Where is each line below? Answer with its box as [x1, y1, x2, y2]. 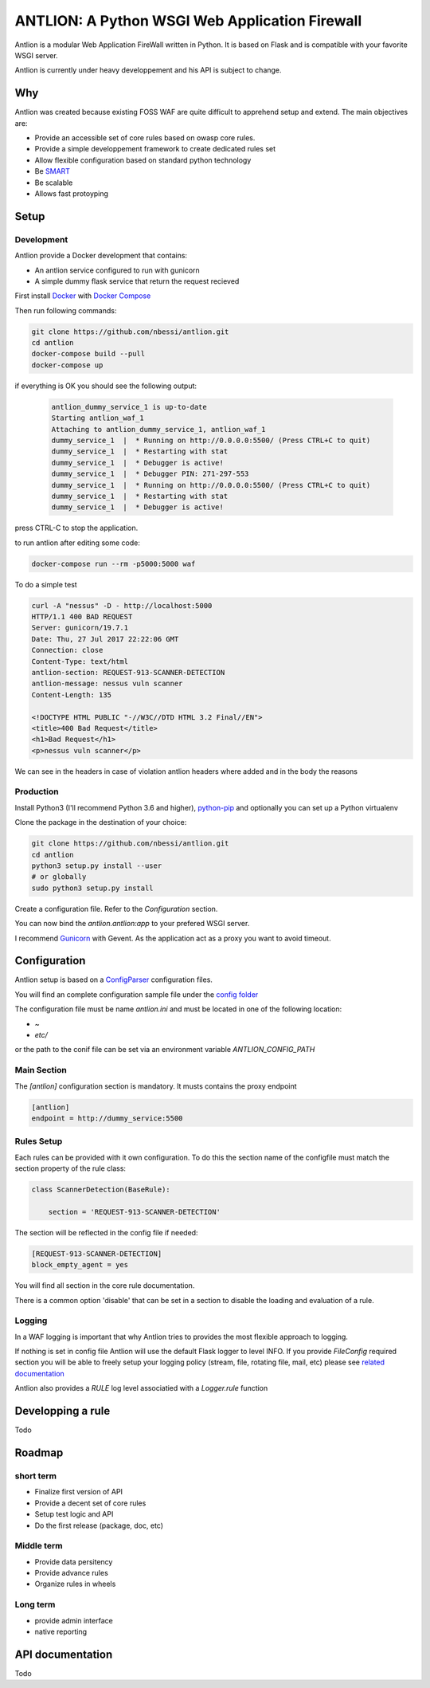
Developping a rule [14, 1404, 111, 1418]
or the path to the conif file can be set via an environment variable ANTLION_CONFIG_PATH [14, 1045, 315, 1054]
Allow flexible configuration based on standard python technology [34, 155, 252, 165]
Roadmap [14, 1446, 64, 1459]
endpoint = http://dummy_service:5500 [31, 1113, 183, 1123]
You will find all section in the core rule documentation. [14, 1281, 195, 1290]
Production [14, 786, 59, 797]
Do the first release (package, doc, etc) [34, 1521, 163, 1530]
